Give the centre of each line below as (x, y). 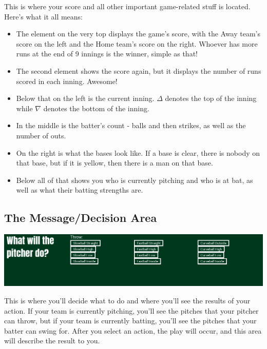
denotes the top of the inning (211, 98)
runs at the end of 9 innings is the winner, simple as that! (107, 54)
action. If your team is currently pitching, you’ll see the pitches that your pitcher (131, 310)
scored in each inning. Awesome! (67, 81)
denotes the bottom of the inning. (96, 108)
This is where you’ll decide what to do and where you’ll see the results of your (127, 300)
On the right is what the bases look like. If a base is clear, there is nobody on (138, 152)
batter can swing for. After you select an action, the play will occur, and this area (133, 330)
